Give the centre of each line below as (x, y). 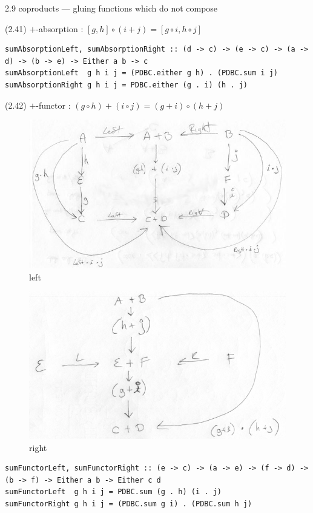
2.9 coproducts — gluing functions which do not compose (111, 8)
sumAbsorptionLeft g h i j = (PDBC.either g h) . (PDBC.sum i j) (142, 73)
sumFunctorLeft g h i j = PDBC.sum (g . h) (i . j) (113, 492)
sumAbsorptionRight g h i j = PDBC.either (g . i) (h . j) (126, 85)
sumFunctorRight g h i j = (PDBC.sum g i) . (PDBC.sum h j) (129, 504)
